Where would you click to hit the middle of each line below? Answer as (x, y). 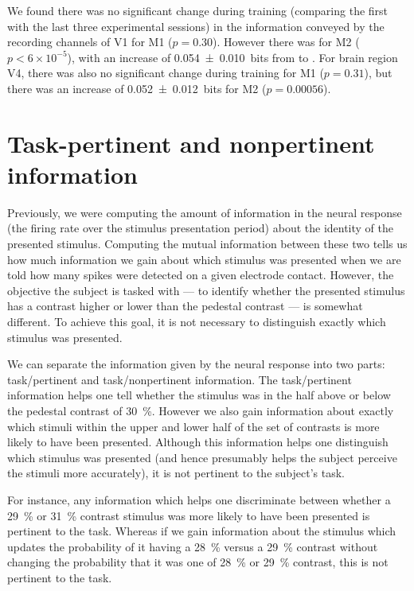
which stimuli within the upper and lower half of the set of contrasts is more (193, 426)
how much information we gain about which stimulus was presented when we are (204, 259)
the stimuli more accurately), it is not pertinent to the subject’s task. (176, 473)
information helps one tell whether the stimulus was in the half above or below (199, 395)
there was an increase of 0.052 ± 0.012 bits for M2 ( (137, 88)
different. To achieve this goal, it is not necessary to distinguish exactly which (197, 322)
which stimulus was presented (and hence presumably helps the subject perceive (202, 457)
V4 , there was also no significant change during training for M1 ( (166, 73)
